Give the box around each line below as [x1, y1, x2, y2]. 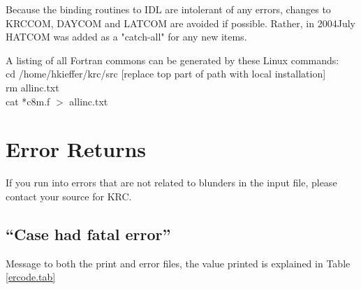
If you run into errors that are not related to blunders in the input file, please [6, 175, 337, 190]
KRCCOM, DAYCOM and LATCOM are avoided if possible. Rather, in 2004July [6, 15, 355, 30]
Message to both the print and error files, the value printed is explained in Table [6, 255, 351, 270]
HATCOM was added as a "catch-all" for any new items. [6, 29, 247, 44]
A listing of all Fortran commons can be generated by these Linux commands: [6, 52, 339, 67]
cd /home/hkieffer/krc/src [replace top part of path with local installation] [6, 66, 326, 81]
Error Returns [6, 135, 147, 163]
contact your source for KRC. [6, 188, 132, 203]
